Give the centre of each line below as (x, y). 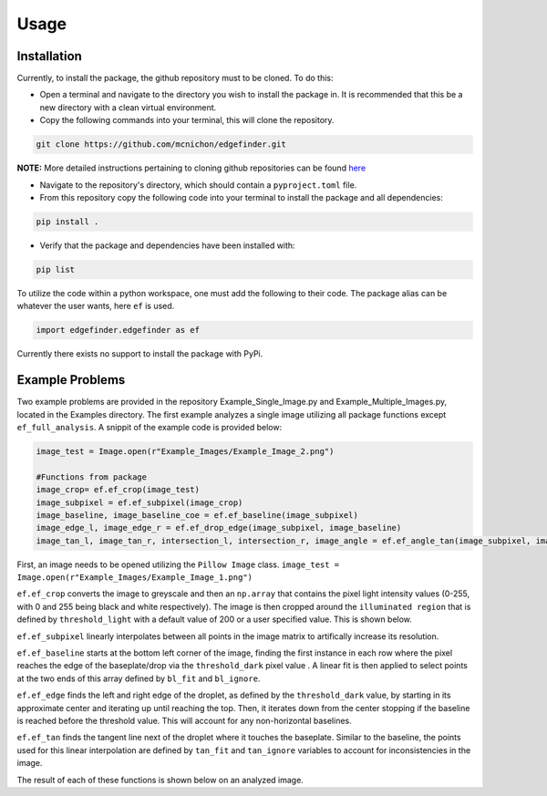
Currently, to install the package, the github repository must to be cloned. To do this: (175, 78)
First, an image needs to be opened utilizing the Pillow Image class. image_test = (178, 564)
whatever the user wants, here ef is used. (96, 306)
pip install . (67, 222)
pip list (56, 269)
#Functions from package (92, 477)
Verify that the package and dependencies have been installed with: (167, 245)
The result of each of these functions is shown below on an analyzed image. (160, 780)
